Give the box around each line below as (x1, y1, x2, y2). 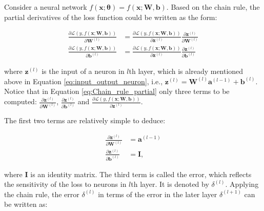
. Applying (225, 179, 259, 189)
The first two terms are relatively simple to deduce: (4, 115, 166, 126)
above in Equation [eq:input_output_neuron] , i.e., (4, 75, 163, 86)
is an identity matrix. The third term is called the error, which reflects (30, 168, 252, 179)
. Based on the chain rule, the (166, 2, 260, 12)
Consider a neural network (4, 2, 87, 12)
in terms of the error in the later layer (98, 188, 217, 199)
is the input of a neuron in (42, 66, 125, 76)
